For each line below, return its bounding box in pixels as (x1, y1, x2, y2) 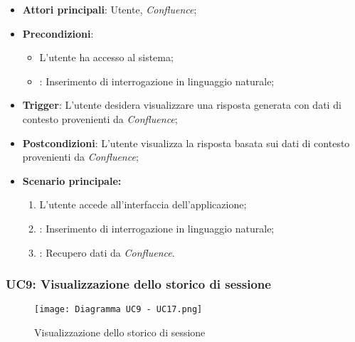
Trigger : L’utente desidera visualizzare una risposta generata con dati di (22, 97, 341, 112)
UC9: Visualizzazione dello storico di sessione (6, 275, 271, 293)
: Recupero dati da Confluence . (39, 245, 175, 260)
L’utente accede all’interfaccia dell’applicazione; (39, 197, 247, 212)
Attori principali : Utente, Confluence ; (22, 2, 197, 16)
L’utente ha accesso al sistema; (39, 50, 174, 65)
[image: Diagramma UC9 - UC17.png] (34, 304, 203, 315)
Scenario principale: (22, 173, 122, 188)
